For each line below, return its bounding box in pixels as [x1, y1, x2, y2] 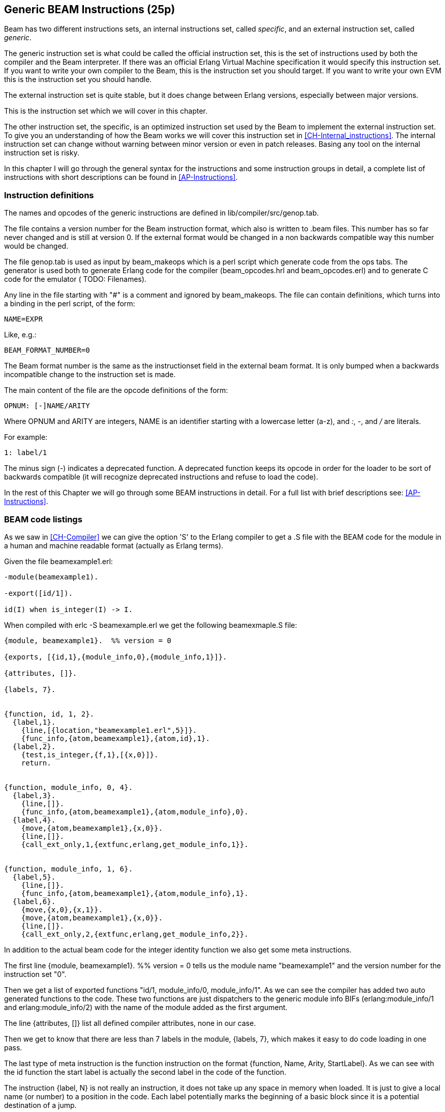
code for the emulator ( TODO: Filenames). [4, 275, 146, 284]
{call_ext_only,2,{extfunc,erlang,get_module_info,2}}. [21, 930, 249, 938]
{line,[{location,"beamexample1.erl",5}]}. [21, 726, 197, 734]
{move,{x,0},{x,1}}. [21, 905, 103, 914]
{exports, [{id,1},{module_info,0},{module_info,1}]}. [4, 652, 227, 661]
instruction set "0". [4, 969, 67, 978]
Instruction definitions [4, 190, 94, 200]
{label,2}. [12, 742, 56, 751]
